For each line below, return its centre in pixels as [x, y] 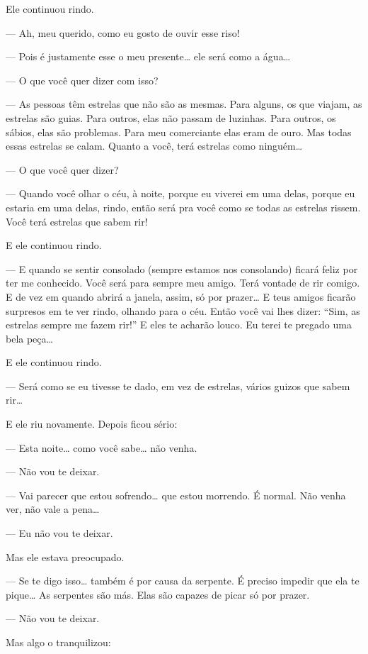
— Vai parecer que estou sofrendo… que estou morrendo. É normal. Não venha [176, 495]
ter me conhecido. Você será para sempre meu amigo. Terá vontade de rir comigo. [183, 283]
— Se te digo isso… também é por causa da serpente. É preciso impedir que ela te [183, 581]
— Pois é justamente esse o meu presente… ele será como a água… [148, 56]
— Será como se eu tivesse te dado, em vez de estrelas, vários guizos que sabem [178, 386]
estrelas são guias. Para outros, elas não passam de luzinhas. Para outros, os [171, 117]
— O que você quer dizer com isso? [82, 80]
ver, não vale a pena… [53, 509]
